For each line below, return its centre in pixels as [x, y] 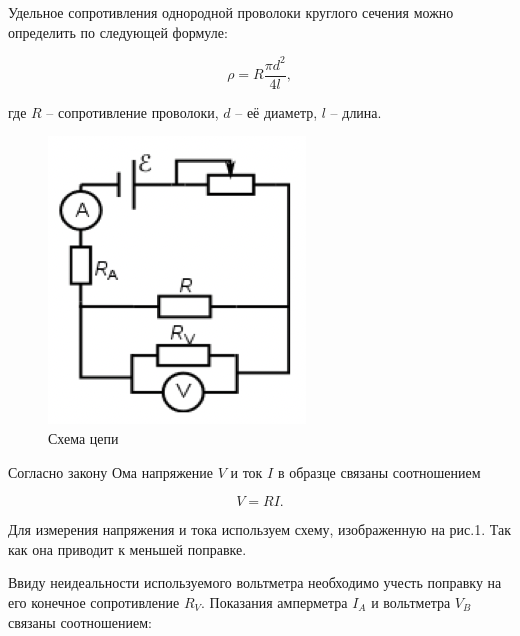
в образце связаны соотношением [379, 471]
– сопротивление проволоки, [132, 111]
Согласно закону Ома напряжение [111, 471]
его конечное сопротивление [94, 601]
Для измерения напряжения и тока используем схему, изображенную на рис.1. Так [259, 529]
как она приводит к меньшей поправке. [127, 548]
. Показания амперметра [274, 601]
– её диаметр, [276, 111]
